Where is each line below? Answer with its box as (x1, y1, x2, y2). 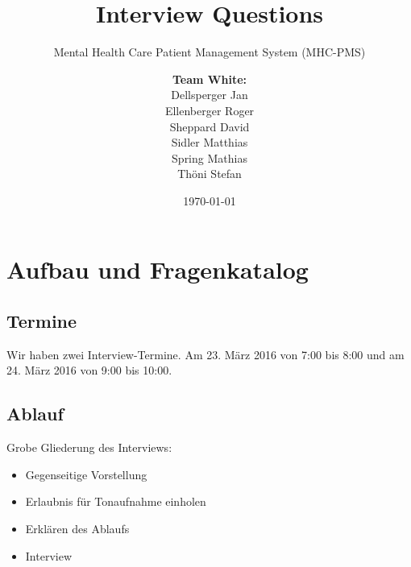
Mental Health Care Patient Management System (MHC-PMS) (53, 43, 366, 60)
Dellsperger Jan (171, 86, 248, 103)
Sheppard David (169, 118, 250, 135)
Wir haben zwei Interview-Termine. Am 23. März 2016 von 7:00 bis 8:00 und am (6, 346, 405, 362)
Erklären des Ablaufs (25, 520, 130, 537)
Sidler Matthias (171, 134, 248, 151)
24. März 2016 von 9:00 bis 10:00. (6, 362, 172, 379)
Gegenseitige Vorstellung (25, 466, 147, 482)
